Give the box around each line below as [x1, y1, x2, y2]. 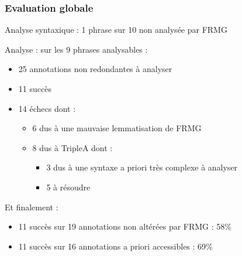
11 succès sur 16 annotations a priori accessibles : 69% [18, 240, 213, 252]
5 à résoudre [46, 180, 91, 193]
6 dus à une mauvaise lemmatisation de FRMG [32, 122, 202, 134]
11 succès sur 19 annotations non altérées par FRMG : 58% [18, 220, 231, 233]
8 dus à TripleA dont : [32, 141, 113, 153]
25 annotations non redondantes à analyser [18, 63, 172, 75]
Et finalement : [5, 200, 58, 213]
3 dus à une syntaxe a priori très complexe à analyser [46, 161, 238, 173]
